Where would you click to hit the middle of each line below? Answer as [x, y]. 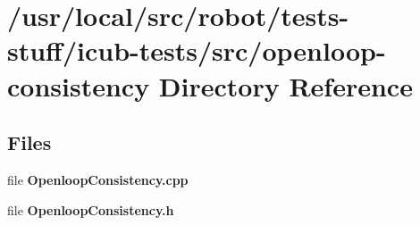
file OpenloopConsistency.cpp [98, 179]
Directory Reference [286, 85]
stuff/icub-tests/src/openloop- [197, 50]
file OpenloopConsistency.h [91, 209]
